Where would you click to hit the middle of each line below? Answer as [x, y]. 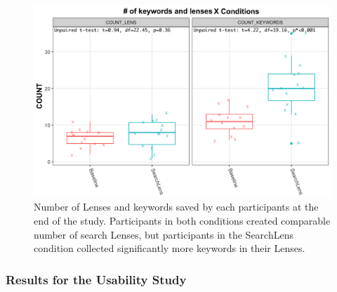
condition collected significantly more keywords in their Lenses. [170, 248]
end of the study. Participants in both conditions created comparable [182, 221]
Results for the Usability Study [96, 279]
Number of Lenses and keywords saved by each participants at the [176, 207]
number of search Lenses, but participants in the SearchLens [164, 234]
